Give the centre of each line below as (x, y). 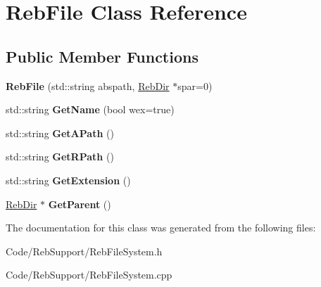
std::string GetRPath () (60, 157)
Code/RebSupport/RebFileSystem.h (84, 251)
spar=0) (195, 85)
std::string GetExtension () (68, 180)
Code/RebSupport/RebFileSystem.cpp (89, 275)
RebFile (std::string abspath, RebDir (88, 85)
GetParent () (80, 204)
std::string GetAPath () (60, 133)
